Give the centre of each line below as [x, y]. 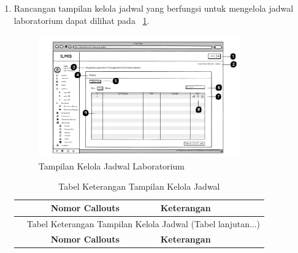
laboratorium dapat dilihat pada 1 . [82, 20]
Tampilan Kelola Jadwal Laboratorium [111, 165]
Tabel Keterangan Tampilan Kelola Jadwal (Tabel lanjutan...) [143, 223]
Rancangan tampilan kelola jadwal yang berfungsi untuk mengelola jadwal [154, 8]
